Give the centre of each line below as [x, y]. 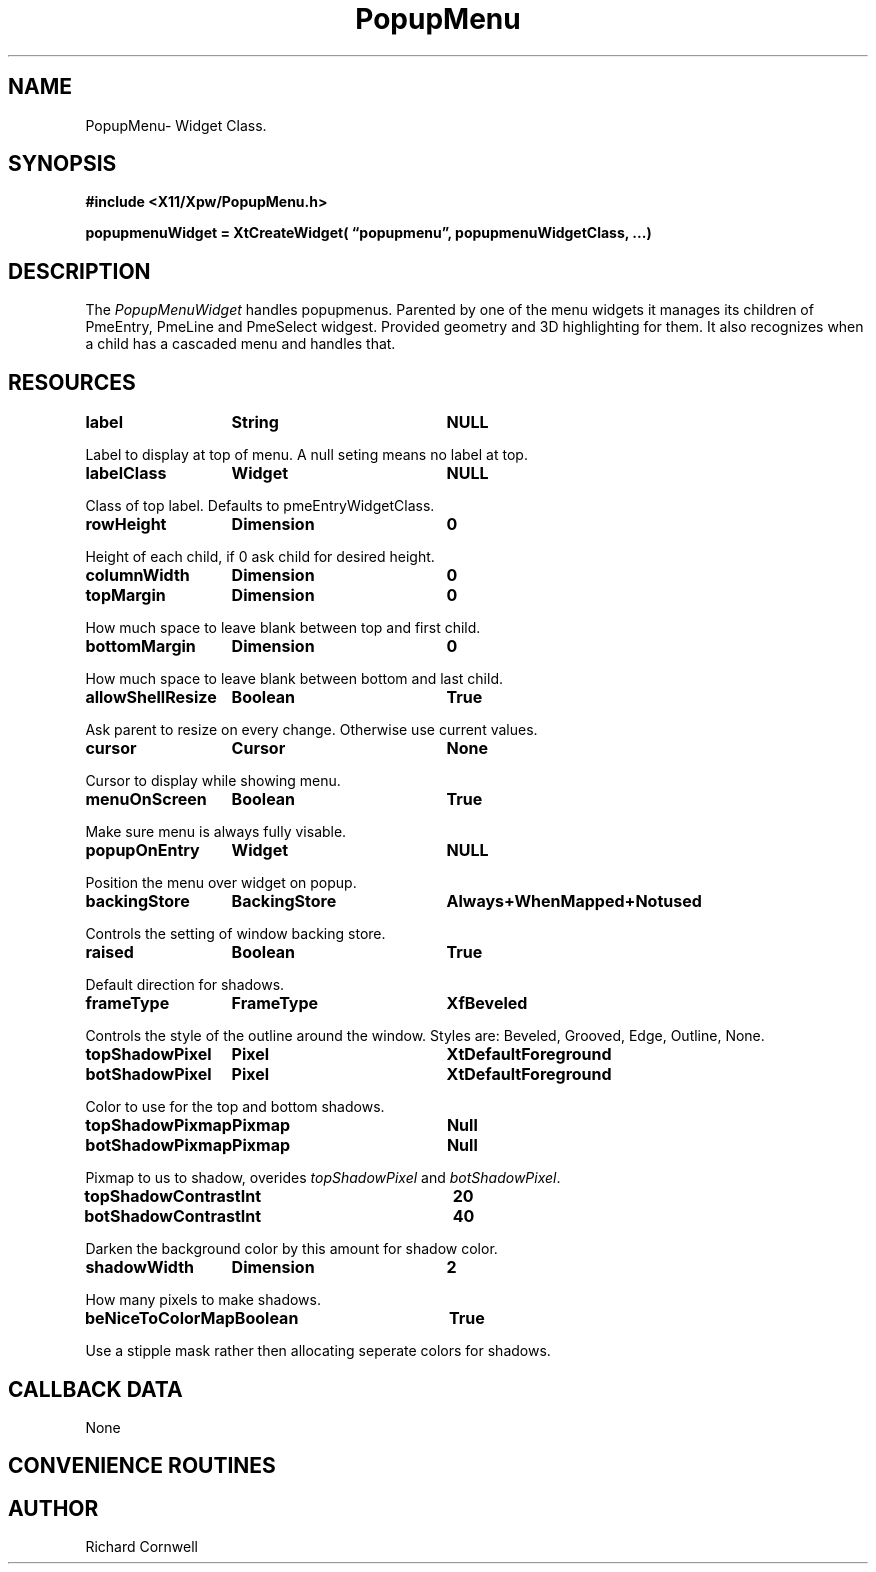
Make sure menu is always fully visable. [216, 832]
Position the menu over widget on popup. [221, 883]
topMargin [125, 595]
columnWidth [137, 575]
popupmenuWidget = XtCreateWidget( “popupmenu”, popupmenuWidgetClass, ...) [368, 233]
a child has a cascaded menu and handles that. [240, 344]
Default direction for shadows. [185, 985]
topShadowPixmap [158, 1125]
